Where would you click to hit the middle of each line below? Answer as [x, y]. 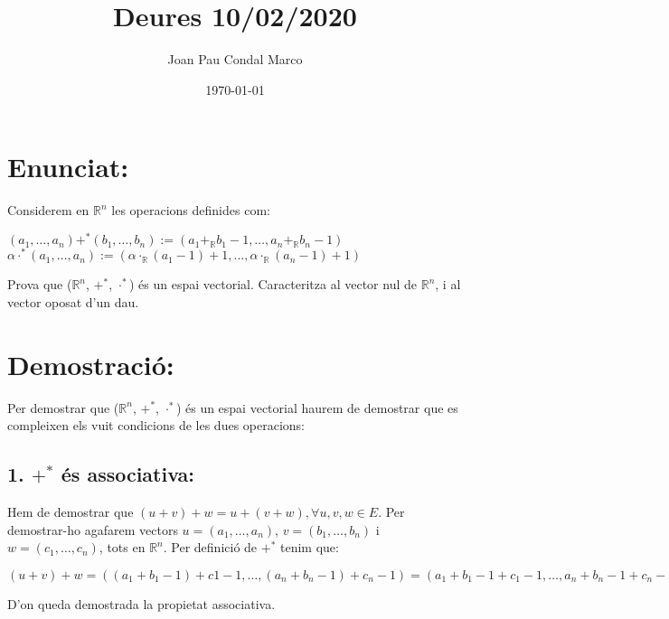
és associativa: [128, 474]
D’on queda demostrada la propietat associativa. [141, 603]
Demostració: [91, 364]
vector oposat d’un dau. [73, 302]
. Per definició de [210, 547]
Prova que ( [40, 284]
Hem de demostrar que [71, 512]
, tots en [122, 547]
